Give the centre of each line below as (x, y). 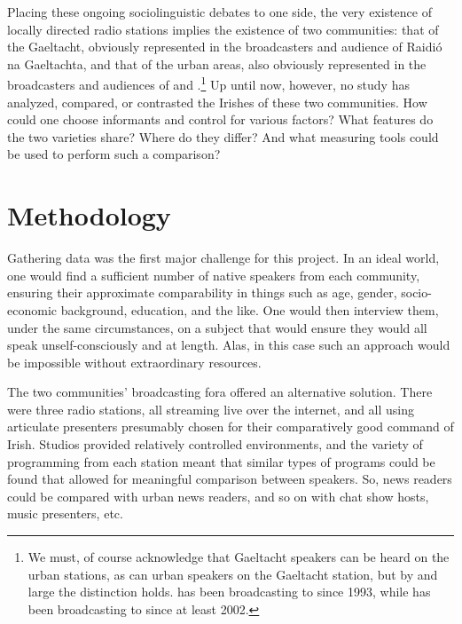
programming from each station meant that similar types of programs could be (221, 461)
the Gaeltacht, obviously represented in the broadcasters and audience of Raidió (225, 47)
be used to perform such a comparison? (114, 154)
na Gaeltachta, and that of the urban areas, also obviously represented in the (217, 63)
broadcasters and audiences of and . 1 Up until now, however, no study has (208, 83)
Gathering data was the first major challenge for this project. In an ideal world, (223, 258)
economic (32, 309)
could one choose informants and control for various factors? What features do (220, 119)
